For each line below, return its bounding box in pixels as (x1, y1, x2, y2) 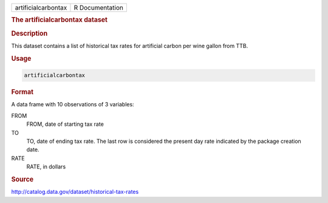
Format (11, 88, 33, 97)
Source (11, 175, 34, 184)
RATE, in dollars (26, 163, 66, 170)
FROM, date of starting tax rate (26, 120, 104, 128)
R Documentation (73, 4, 124, 12)
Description (11, 29, 48, 38)
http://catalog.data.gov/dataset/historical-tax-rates (11, 188, 139, 196)
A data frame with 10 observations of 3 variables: (11, 101, 134, 108)
